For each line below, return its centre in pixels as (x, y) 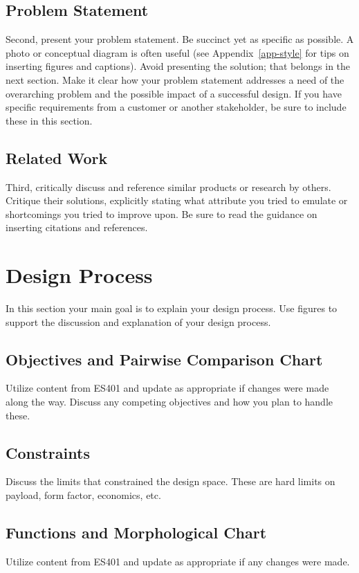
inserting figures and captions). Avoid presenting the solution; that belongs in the (178, 66)
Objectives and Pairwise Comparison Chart (164, 359)
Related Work (57, 157)
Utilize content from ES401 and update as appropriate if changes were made (167, 388)
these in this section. (49, 120)
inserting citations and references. (77, 227)
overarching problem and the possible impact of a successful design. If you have (174, 93)
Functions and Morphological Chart (136, 533)
